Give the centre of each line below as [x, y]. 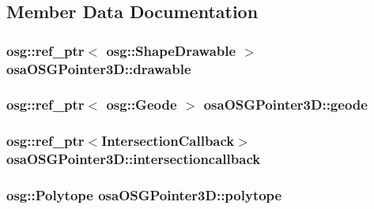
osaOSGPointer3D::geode [285, 104]
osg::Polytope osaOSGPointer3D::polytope [144, 195]
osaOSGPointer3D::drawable [99, 68]
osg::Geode [142, 104]
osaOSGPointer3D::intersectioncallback [134, 159]
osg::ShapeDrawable [171, 50]
